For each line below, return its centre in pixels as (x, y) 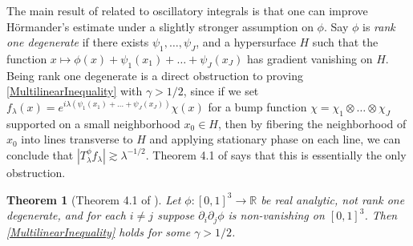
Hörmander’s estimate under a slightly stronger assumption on (160, 26)
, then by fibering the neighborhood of (312, 123)
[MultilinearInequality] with (75, 91)
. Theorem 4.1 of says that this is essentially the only (276, 154)
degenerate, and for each (66, 215)
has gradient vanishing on (310, 58)
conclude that (40, 154)
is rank (379, 26)
